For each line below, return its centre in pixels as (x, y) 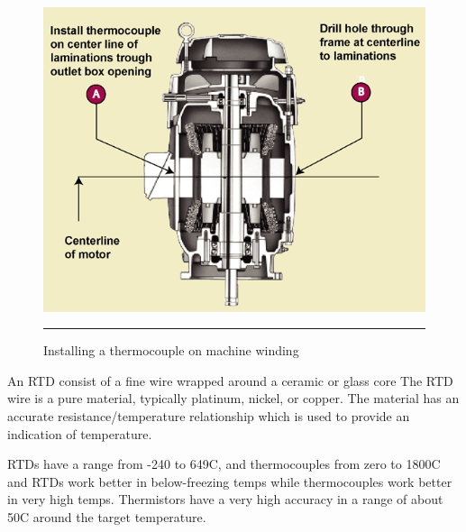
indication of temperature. (80, 433)
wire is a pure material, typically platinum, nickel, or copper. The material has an (233, 398)
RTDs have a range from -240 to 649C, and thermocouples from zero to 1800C (224, 464)
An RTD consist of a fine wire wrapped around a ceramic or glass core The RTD (230, 380)
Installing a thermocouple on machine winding (171, 350)
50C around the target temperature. (107, 517)
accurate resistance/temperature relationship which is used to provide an (209, 416)
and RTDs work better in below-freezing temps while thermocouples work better (230, 481)
